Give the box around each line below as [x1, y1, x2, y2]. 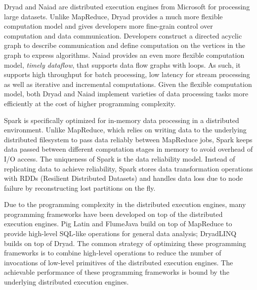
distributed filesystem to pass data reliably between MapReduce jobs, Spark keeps [4, 134, 253, 144]
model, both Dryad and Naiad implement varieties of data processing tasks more [4, 88, 249, 99]
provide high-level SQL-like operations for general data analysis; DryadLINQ [4, 228, 237, 239]
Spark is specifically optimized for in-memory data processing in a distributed [4, 115, 239, 125]
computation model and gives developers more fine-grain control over [4, 21, 213, 31]
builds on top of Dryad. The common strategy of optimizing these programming [4, 238, 246, 248]
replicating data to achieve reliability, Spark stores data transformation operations [4, 163, 253, 173]
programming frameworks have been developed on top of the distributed [4, 208, 223, 219]
